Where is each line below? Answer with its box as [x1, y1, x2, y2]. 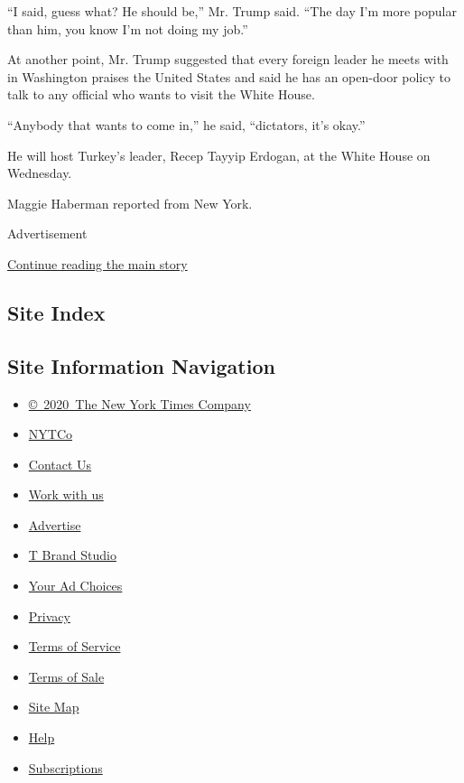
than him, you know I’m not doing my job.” [7, 19, 248, 38]
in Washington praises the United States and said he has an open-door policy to [7, 67, 450, 86]
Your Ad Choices [28, 576, 123, 595]
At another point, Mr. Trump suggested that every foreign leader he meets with [7, 50, 449, 69]
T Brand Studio [28, 545, 116, 564]
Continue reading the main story [7, 254, 188, 273]
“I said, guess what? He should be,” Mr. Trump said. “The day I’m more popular [7, 2, 457, 20]
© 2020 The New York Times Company [28, 394, 251, 413]
